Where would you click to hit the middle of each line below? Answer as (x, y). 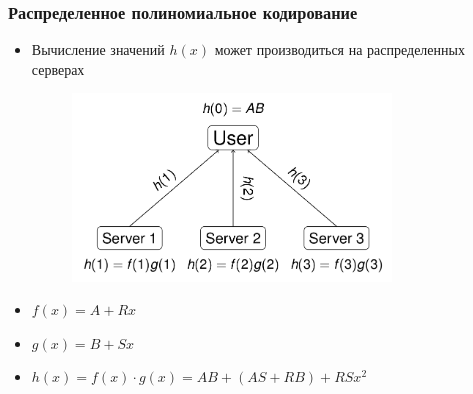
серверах (58, 68)
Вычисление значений (98, 49)
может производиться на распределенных (339, 49)
